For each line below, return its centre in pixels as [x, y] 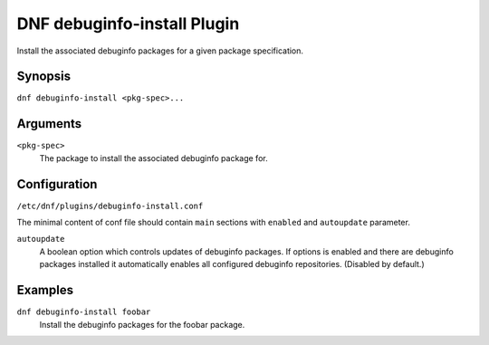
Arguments [49, 124]
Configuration [57, 184]
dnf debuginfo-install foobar [84, 312]
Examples [45, 290]
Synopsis [44, 77]
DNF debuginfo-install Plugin [128, 24]
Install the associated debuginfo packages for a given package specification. [160, 51]
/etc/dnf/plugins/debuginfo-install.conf [110, 206]
